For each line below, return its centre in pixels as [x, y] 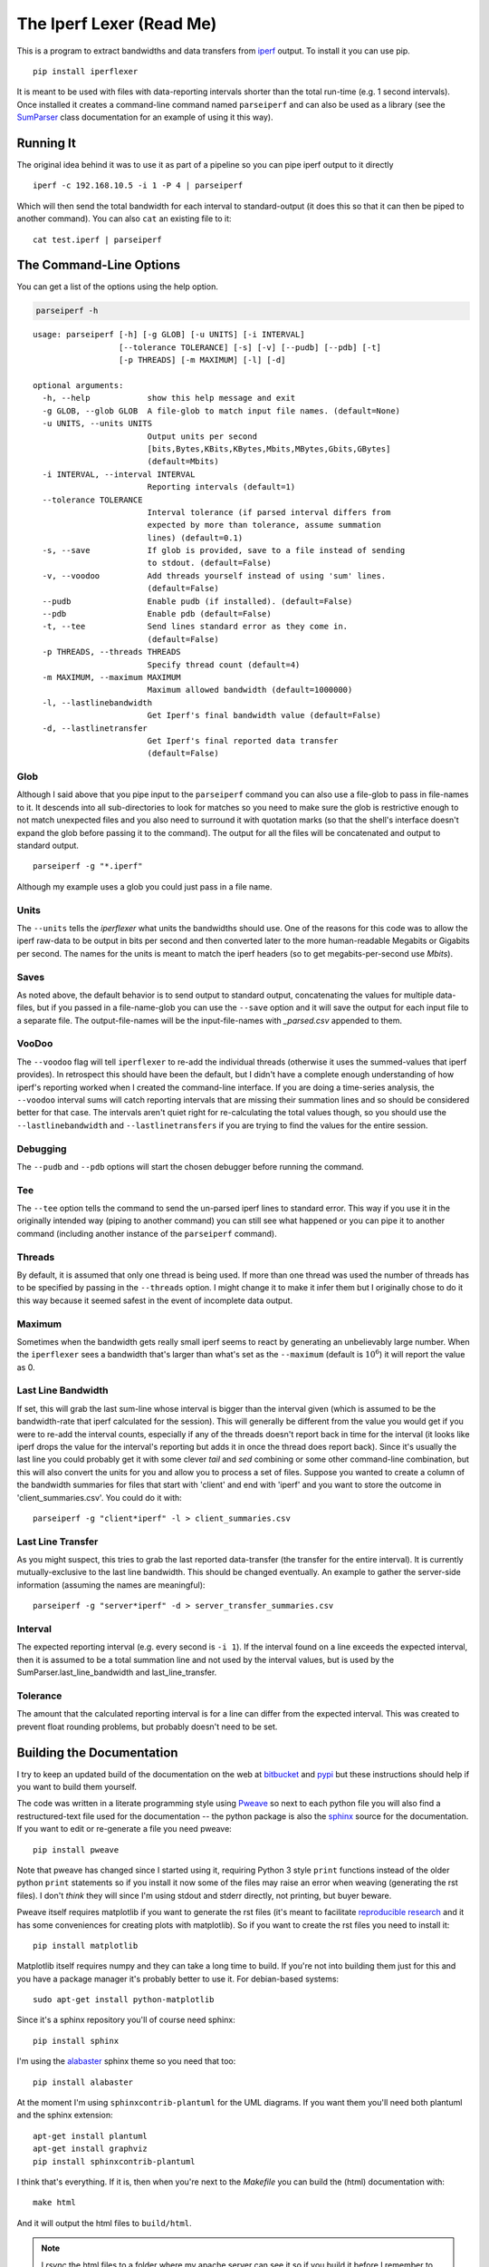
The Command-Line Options [99, 265]
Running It [46, 143]
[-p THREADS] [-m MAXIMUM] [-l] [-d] [202, 360]
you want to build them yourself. [77, 1787]
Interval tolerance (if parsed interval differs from [269, 512]
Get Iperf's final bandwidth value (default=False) [264, 715]
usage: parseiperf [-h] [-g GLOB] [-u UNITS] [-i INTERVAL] [169, 335]
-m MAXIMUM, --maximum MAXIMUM [111, 677]
